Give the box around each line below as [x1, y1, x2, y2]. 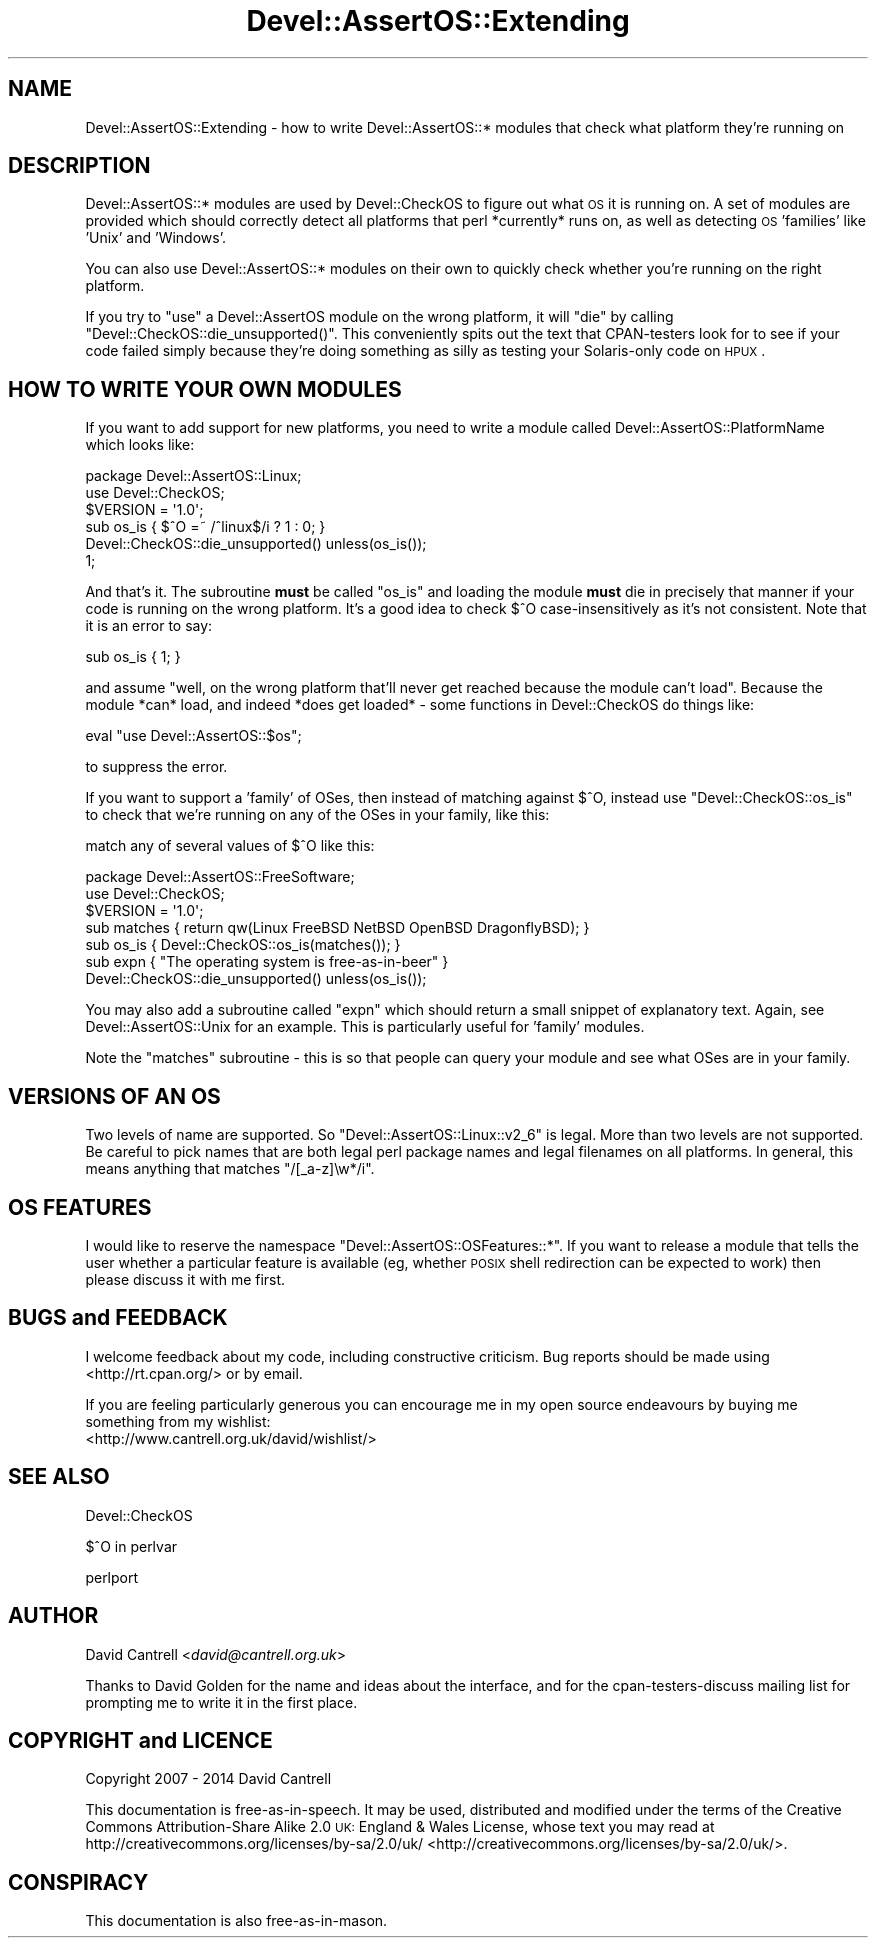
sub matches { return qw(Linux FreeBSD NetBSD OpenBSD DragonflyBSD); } [85, 919, 590, 937]
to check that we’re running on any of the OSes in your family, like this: [85, 806, 550, 824]
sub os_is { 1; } [85, 648, 181, 666]
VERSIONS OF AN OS [8, 1083, 221, 1109]
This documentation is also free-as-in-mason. [85, 1912, 388, 1930]
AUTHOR [8, 1603, 99, 1629]
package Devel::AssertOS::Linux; [85, 467, 302, 485]
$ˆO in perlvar [85, 1537, 178, 1555]
